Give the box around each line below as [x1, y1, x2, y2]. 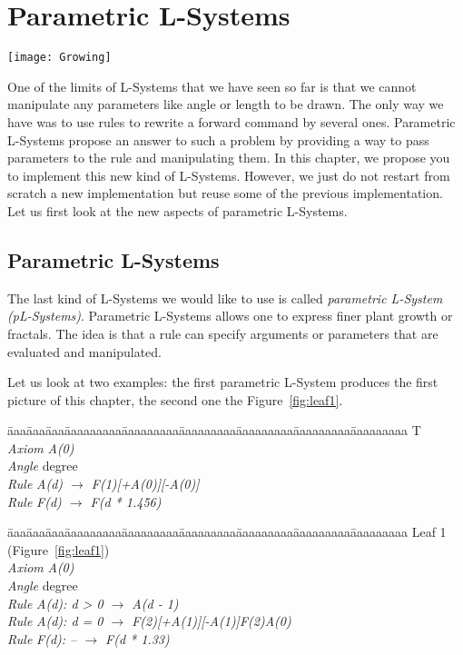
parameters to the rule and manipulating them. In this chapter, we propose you [7, 148, 450, 167]
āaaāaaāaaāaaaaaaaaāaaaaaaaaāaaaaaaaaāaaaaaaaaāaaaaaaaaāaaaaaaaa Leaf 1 [7, 522, 447, 541]
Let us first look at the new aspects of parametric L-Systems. [7, 201, 348, 220]
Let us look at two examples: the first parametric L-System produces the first [7, 372, 438, 392]
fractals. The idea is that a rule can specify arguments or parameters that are [7, 323, 438, 342]
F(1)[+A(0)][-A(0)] [91, 474, 200, 493]
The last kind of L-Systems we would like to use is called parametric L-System [7, 288, 443, 307]
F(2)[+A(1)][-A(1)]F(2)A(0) [132, 611, 291, 630]
